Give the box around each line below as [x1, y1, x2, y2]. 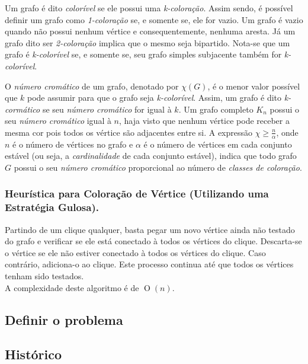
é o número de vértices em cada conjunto [143, 138, 292, 150]
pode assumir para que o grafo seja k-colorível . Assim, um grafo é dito [27, 91, 282, 104]
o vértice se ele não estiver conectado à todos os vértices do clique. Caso [5, 246, 266, 258]
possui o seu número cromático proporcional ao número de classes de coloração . [14, 161, 302, 173]
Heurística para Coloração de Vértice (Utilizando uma [5, 186, 269, 201]
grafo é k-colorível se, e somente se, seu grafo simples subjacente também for [5, 48, 282, 60]
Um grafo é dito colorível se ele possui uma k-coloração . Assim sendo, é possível [5, 2, 293, 14]
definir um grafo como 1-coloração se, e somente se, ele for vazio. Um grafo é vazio [5, 13, 303, 25]
